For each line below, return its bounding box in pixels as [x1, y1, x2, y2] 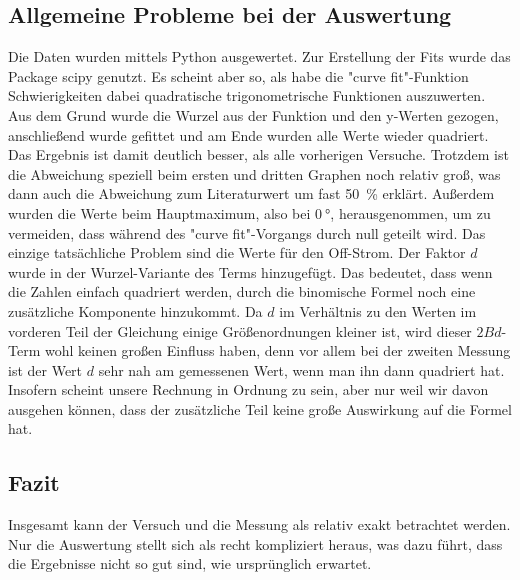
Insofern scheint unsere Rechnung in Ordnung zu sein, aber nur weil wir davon [8, 379, 489, 400]
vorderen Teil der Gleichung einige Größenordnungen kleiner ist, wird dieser [8, 320, 472, 341]
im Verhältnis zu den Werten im [279, 300, 477, 321]
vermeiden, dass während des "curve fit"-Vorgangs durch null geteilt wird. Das [8, 222, 486, 243]
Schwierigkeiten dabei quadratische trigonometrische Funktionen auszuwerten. [8, 85, 486, 106]
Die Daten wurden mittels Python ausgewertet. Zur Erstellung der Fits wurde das [8, 46, 511, 67]
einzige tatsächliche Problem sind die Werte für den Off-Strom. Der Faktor [8, 242, 466, 263]
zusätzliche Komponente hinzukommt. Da [8, 300, 263, 321]
